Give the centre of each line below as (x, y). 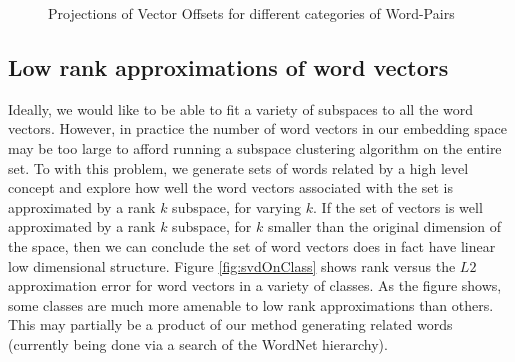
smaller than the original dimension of (384, 226)
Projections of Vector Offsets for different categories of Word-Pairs (251, 13)
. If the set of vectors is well (398, 206)
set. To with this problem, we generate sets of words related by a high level (238, 167)
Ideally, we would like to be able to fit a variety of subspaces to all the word (240, 108)
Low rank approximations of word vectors (228, 66)
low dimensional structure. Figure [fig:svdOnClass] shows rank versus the (232, 265)
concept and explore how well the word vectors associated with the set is (230, 187)
